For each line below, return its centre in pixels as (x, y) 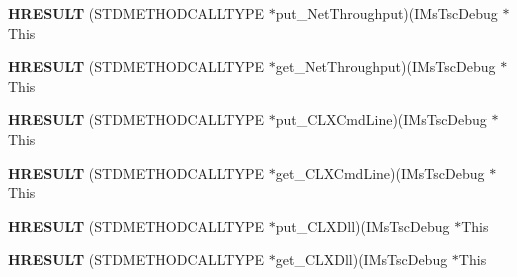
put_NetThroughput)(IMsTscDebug (386, 13)
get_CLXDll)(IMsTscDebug (361, 259)
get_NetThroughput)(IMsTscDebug (385, 66)
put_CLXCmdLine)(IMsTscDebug (381, 119)
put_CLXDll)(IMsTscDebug (362, 225)
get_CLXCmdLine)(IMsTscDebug (380, 172)
